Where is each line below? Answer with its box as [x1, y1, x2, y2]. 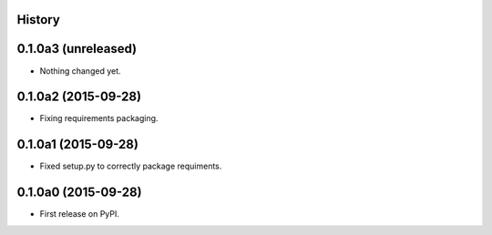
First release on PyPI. [39, 209, 120, 220]
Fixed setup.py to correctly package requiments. [39, 160, 222, 172]
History [16, 12, 61, 27]
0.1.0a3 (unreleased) [16, 41, 138, 56]
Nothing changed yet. [39, 65, 122, 77]
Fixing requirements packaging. [39, 113, 159, 124]
